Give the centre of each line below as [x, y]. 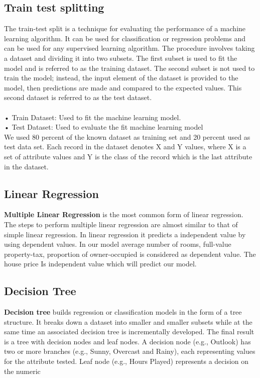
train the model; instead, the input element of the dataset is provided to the [121, 78]
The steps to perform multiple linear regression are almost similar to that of [121, 224]
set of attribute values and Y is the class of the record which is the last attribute [128, 156]
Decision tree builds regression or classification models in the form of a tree [123, 312]
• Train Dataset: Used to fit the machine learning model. [93, 117]
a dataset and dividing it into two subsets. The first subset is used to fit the [121, 58]
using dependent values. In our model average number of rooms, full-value [118, 244]
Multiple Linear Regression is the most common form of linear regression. [124, 214]
